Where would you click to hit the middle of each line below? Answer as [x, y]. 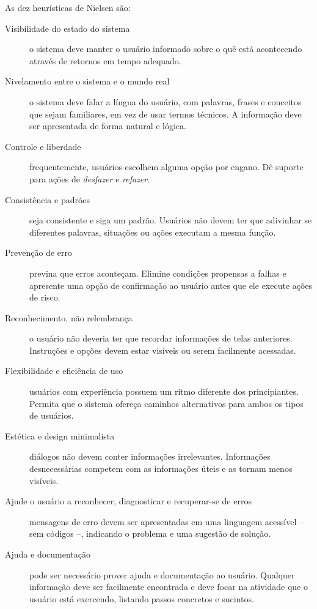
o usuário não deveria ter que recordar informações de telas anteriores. [161, 338]
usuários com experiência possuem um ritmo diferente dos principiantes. [164, 391]
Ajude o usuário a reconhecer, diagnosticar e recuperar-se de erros [128, 501]
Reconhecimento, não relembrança [69, 317]
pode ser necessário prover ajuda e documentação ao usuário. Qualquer [162, 574]
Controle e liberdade [43, 146]
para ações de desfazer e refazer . [90, 178]
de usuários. [52, 415]
